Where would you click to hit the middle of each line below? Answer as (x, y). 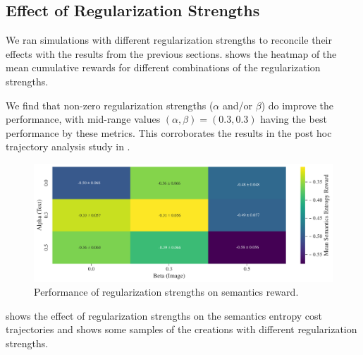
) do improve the (297, 105)
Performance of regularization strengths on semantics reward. (166, 292)
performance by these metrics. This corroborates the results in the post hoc (169, 132)
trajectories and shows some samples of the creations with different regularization (181, 329)
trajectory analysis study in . (68, 146)
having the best (294, 119)
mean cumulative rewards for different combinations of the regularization (163, 67)
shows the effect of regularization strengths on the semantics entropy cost (164, 315)
